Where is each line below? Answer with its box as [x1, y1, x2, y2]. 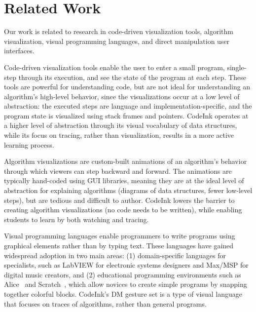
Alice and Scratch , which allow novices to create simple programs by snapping [4, 279, 247, 289]
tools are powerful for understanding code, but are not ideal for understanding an [4, 81, 251, 92]
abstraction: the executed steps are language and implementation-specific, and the [4, 101, 252, 111]
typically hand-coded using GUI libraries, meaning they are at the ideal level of [4, 175, 244, 186]
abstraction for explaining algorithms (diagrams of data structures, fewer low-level [4, 185, 253, 195]
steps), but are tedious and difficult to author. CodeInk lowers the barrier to [4, 195, 235, 205]
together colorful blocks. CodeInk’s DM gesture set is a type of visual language [4, 288, 242, 299]
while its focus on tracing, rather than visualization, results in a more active [4, 130, 234, 140]
